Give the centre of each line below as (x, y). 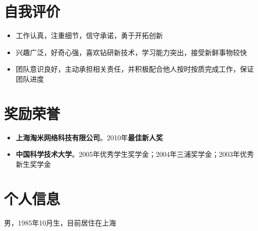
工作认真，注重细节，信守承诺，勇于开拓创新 (89, 35)
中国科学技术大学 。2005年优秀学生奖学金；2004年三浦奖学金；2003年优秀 (135, 154)
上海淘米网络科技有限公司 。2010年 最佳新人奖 (89, 137)
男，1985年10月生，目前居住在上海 (60, 222)
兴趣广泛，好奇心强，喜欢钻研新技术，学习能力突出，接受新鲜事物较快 (131, 52)
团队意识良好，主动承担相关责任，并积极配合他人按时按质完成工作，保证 (135, 69)
